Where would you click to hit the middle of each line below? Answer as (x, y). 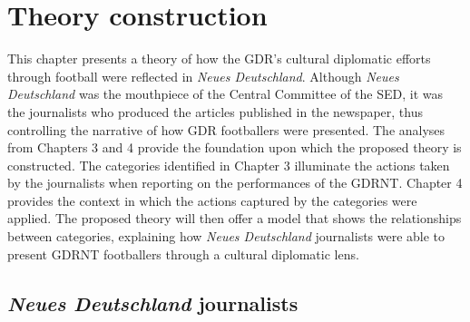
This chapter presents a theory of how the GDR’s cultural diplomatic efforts (219, 59)
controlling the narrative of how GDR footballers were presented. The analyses (226, 129)
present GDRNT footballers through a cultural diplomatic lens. (183, 254)
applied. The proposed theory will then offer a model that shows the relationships (235, 218)
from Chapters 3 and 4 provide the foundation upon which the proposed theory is (235, 147)
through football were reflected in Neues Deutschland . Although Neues (203, 76)
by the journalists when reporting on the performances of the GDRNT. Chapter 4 (235, 183)
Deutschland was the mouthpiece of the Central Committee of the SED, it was (225, 94)
